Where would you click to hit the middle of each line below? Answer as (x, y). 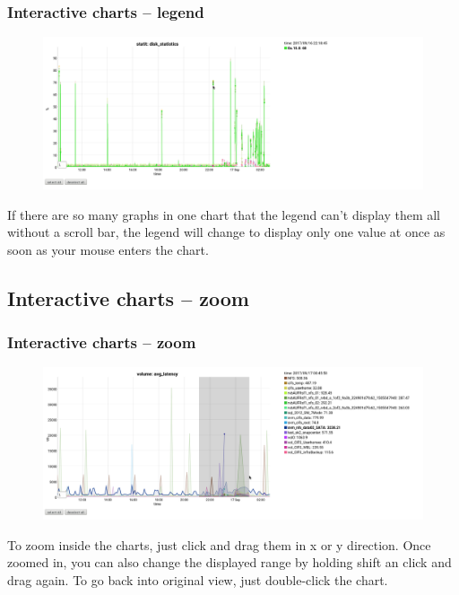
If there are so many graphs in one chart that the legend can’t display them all (224, 214)
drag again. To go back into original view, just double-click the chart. (198, 579)
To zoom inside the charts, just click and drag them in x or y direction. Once (219, 544)
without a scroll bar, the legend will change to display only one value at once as (226, 232)
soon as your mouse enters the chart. (108, 249)
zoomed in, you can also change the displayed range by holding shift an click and (229, 562)
